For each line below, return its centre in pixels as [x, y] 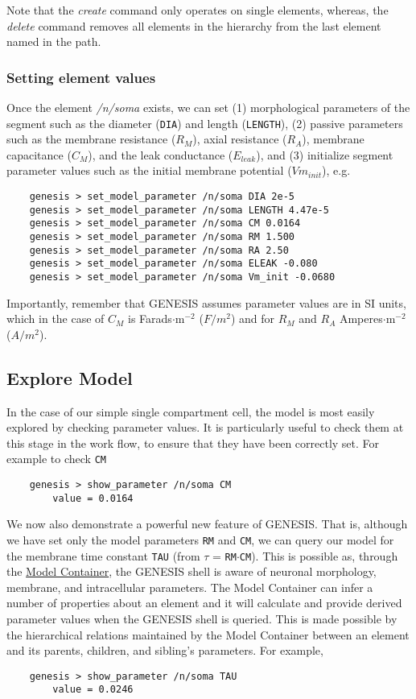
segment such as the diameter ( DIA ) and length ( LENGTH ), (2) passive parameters [205, 123]
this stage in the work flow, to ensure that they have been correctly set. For [193, 443]
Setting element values [81, 77]
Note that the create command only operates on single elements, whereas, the [198, 10]
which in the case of [56, 318]
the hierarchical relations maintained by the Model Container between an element [208, 634]
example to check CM [56, 459]
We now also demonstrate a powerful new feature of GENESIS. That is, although [207, 524]
